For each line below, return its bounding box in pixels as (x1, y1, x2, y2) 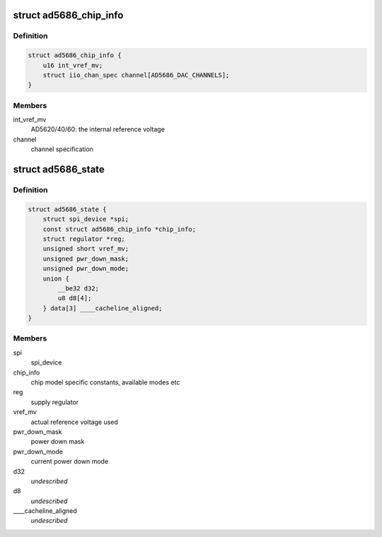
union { (42, 274, 70, 283)
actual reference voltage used (30, 418, 118, 426)
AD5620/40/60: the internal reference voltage (30, 125, 166, 134)
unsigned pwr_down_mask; (42, 254, 129, 263)
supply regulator (30, 398, 79, 406)
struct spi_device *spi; (42, 216, 129, 223)
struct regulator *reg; (42, 235, 125, 243)
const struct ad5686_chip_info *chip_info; (42, 225, 196, 233)
